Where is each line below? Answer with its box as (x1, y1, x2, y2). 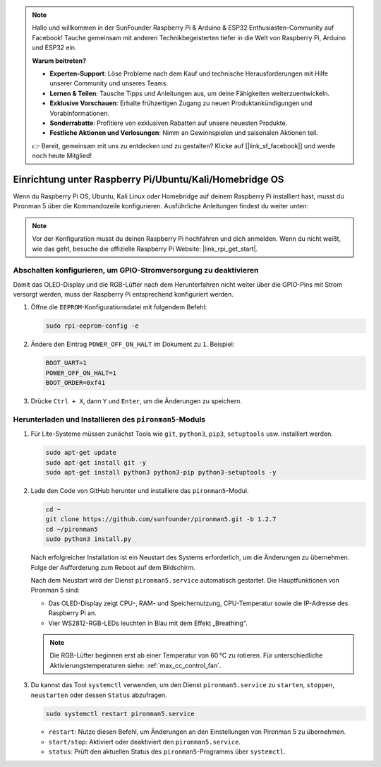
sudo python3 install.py (45, 535, 132, 543)
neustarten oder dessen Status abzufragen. (30, 691, 167, 699)
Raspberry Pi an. (48, 609, 97, 617)
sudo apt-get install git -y (45, 458, 147, 466)
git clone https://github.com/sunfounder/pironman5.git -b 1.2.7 (45, 516, 277, 523)
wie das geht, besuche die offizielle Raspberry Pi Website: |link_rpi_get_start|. (32, 244, 258, 253)
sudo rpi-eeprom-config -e (45, 322, 139, 330)
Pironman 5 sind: (30, 586, 80, 595)
